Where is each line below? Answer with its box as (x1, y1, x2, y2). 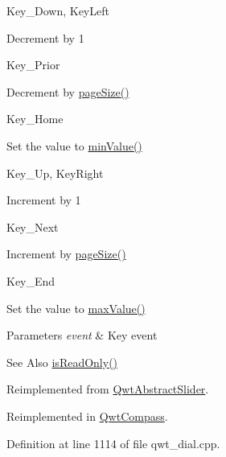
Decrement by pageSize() (6, 83, 129, 100)
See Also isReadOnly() (6, 353, 118, 370)
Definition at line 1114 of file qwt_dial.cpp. (6, 434, 220, 451)
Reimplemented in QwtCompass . (6, 407, 168, 424)
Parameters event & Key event (6, 327, 158, 344)
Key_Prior (6, 56, 60, 73)
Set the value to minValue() (6, 137, 142, 154)
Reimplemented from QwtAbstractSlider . (6, 381, 209, 397)
